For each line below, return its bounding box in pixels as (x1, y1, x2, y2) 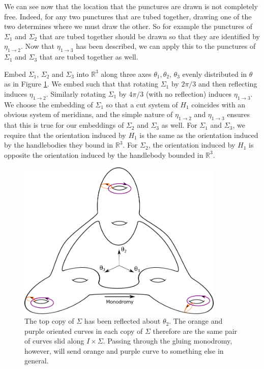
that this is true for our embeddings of (4, 120, 124, 130)
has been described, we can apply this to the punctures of (76, 41, 256, 51)
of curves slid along (24, 335, 84, 346)
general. (24, 355, 49, 366)
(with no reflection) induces (145, 88, 232, 99)
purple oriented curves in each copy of (24, 325, 143, 336)
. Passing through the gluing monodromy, (103, 335, 232, 346)
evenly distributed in (182, 68, 247, 79)
